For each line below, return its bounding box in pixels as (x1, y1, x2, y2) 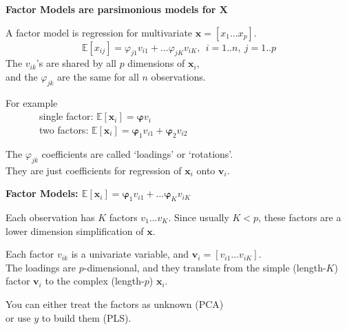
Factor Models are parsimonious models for (6, 2, 216, 16)
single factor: (39, 109, 94, 123)
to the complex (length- (45, 274, 145, 288)
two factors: (39, 122, 89, 136)
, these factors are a (258, 209, 341, 224)
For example (6, 95, 58, 110)
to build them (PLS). (41, 310, 132, 324)
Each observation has (6, 209, 95, 224)
